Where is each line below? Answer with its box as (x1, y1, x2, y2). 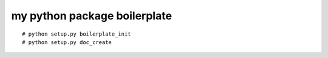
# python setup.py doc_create (22, 39, 112, 45)
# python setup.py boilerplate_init (22, 30, 131, 37)
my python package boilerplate (11, 9, 173, 22)
